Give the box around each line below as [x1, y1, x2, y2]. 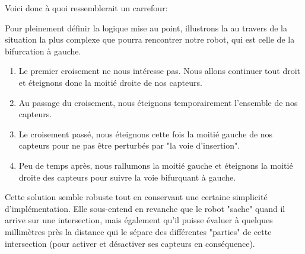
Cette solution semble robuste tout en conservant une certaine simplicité [5, 191, 268, 203]
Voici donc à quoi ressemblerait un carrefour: [5, 2, 168, 14]
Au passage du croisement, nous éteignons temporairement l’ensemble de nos [18, 96, 298, 108]
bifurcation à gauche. [5, 44, 81, 57]
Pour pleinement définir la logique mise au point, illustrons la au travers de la [5, 21, 287, 34]
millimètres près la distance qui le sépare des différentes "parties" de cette [5, 225, 272, 237]
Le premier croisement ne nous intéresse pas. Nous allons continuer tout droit [18, 65, 301, 77]
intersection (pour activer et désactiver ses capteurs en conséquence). [5, 237, 255, 249]
